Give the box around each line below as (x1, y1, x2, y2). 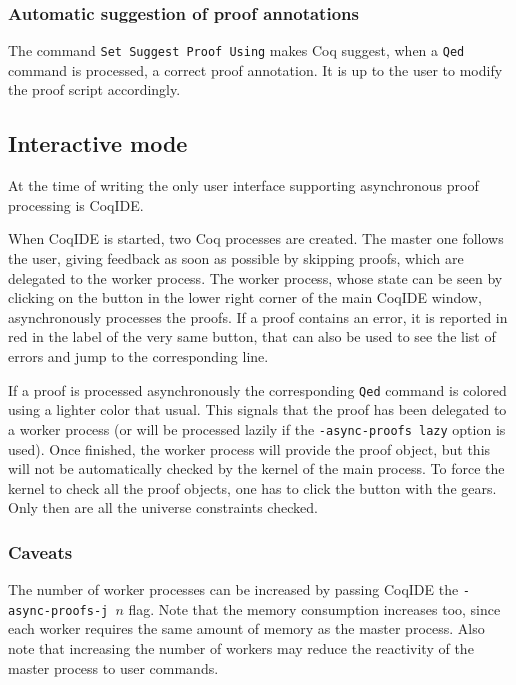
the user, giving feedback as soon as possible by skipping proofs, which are (8, 248, 464, 269)
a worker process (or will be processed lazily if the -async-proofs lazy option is (8, 418, 506, 439)
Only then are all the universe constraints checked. (8, 497, 318, 518)
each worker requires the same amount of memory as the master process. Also (8, 618, 485, 639)
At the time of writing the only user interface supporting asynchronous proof (8, 175, 479, 196)
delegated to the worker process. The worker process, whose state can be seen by (8, 267, 503, 288)
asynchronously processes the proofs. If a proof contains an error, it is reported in (8, 306, 508, 327)
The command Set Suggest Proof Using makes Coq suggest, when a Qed (8, 40, 465, 61)
